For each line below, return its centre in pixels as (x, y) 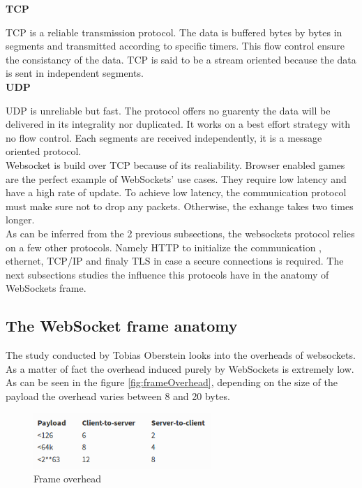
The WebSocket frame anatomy (122, 326)
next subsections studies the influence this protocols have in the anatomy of (167, 274)
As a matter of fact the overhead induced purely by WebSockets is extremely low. (180, 368)
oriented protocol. (44, 151)
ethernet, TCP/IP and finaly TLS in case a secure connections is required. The (175, 261)
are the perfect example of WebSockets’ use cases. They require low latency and (176, 178)
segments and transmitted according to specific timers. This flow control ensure (175, 46)
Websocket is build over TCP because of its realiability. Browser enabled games (175, 164)
